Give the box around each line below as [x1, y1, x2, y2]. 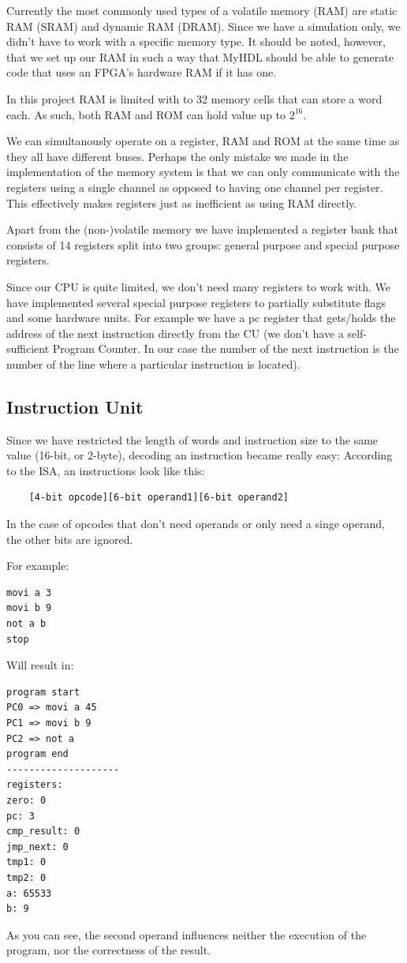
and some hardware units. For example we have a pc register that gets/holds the [6, 309, 396, 326]
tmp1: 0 [6, 856, 47, 868]
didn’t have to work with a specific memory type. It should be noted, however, [6, 33, 386, 50]
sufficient [6, 340, 50, 357]
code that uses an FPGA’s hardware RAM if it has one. [6, 64, 277, 81]
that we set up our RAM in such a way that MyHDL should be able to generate [6, 48, 394, 65]
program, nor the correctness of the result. [6, 942, 211, 958]
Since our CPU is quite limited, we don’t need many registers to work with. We [6, 278, 391, 294]
